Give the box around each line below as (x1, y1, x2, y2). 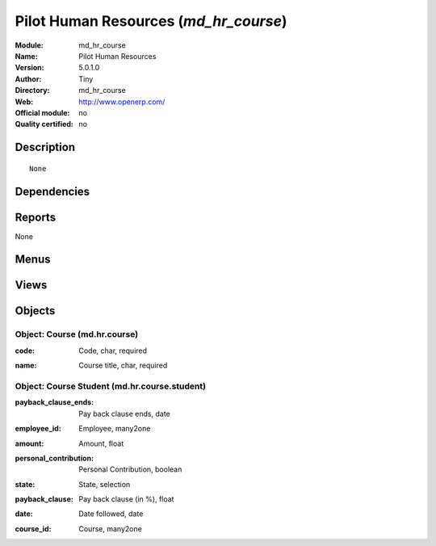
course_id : (15, 523, 52, 533)
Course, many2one (78, 523, 143, 533)
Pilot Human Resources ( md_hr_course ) (15, 12, 287, 30)
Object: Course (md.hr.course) (15, 329, 139, 340)
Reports (15, 210, 57, 224)
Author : (15, 73, 42, 84)
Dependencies (15, 184, 90, 198)
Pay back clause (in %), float (78, 494, 174, 504)
